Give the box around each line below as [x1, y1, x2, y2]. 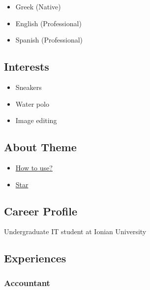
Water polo [15, 98, 49, 109]
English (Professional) [15, 18, 82, 28]
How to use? [15, 162, 53, 172]
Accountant [4, 276, 50, 289]
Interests [4, 59, 49, 74]
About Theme [4, 139, 77, 155]
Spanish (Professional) [15, 35, 83, 45]
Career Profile [4, 203, 77, 218]
